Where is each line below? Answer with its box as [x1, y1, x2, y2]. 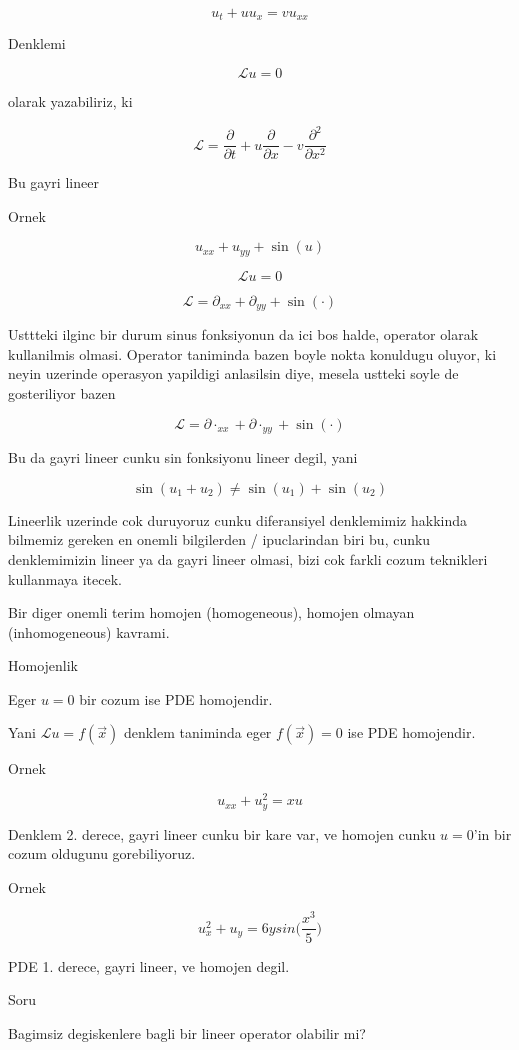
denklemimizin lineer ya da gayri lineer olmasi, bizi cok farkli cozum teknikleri [8, 548, 488, 569]
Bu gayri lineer [8, 172, 99, 193]
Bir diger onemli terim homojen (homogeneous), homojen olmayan [8, 602, 415, 623]
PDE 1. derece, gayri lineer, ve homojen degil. [8, 955, 290, 976]
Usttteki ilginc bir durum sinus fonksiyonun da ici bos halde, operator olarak [8, 324, 479, 345]
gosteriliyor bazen [8, 383, 116, 404]
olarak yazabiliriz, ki [8, 91, 133, 112]
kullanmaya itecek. [8, 568, 122, 589]
